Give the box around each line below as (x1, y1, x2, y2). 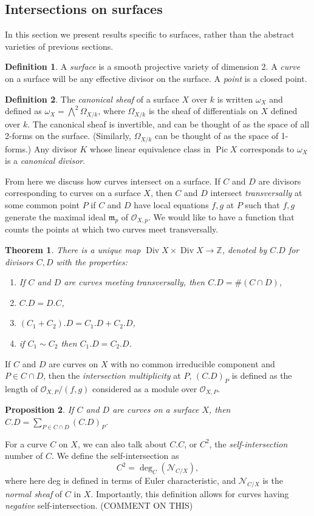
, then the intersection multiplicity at (43, 369, 181, 382)
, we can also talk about (77, 437, 167, 450)
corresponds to (239, 142, 295, 155)
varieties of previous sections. (5, 39, 114, 52)
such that (245, 199, 280, 211)
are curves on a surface (112, 403, 199, 416)
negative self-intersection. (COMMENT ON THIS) (5, 499, 193, 512)
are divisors (258, 174, 301, 187)
